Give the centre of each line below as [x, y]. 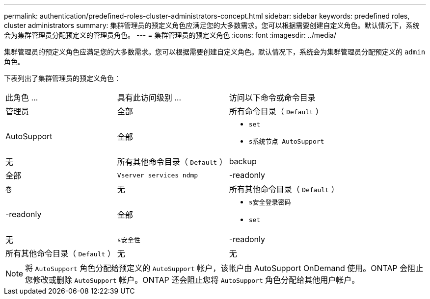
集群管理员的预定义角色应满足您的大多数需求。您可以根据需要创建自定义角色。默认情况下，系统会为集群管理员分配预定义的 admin [215, 52]
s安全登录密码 [270, 202]
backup [243, 161]
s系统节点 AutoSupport [286, 141]
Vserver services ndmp [158, 175]
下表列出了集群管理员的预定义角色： [62, 78]
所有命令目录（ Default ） [276, 111]
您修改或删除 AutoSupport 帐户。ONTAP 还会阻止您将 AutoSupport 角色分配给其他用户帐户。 [192, 280]
